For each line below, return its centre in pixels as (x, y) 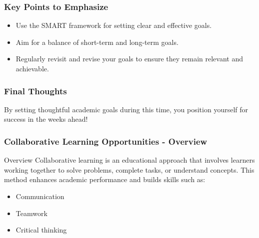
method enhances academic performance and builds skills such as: (105, 179)
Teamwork (31, 213)
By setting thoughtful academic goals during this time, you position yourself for (126, 109)
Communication (40, 196)
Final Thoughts (35, 91)
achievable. (32, 68)
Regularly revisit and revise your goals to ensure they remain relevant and (129, 59)
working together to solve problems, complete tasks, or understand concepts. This (129, 169)
